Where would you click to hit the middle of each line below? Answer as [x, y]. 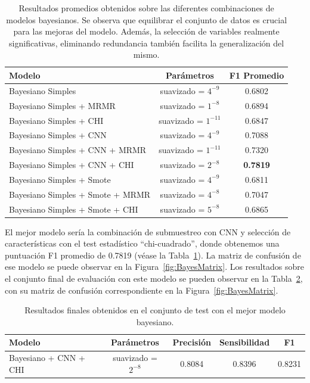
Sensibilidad [244, 342]
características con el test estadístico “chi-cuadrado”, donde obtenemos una [142, 243]
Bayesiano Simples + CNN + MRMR [78, 150]
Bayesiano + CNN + [47, 358]
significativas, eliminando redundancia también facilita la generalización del [147, 43]
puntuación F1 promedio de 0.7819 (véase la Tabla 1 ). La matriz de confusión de [153, 255]
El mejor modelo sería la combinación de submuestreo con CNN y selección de [148, 231]
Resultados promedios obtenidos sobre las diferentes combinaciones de [146, 8]
